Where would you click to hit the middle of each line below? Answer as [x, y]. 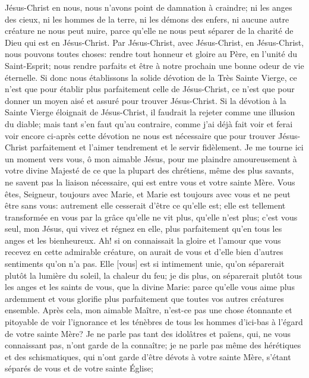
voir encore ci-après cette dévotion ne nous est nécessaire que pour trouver [140, 135]
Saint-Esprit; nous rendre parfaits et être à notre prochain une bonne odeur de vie [154, 65]
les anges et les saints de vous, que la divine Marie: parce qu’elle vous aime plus [150, 287]
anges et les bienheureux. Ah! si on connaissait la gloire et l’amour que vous [143, 240]
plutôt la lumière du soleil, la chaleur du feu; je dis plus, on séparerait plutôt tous [154, 275]
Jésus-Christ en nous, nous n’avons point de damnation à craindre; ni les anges [149, 7]
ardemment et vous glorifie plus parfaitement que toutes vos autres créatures [144, 298]
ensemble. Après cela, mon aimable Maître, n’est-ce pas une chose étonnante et [149, 310]
